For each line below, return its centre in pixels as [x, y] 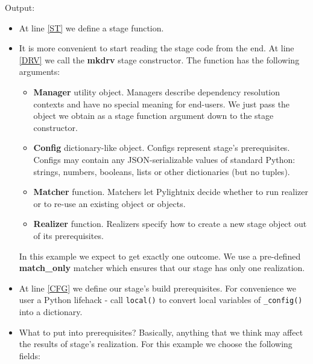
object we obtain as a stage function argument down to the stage [153, 116]
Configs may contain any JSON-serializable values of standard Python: [164, 159]
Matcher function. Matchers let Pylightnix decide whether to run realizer [171, 192]
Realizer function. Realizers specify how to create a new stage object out [170, 224]
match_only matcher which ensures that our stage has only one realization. [162, 268]
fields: [30, 355]
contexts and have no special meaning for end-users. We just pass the [162, 104]
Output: [20, 7]
